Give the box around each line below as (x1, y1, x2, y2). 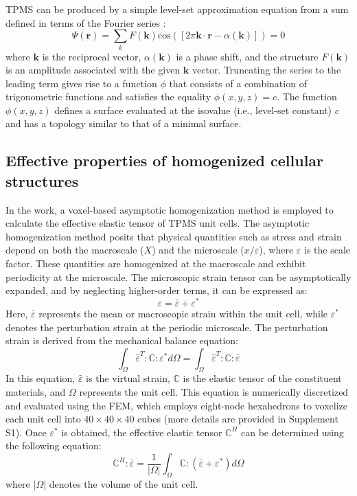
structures (5, 170, 79, 191)
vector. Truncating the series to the (192, 63, 341, 77)
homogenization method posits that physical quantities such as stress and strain (5, 229, 342, 243)
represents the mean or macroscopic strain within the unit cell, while (38, 306, 328, 320)
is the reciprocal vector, (42, 49, 141, 63)
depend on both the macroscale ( (5, 243, 144, 257)
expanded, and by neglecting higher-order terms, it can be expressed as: (5, 283, 308, 297)
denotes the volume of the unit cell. (49, 476, 198, 491)
